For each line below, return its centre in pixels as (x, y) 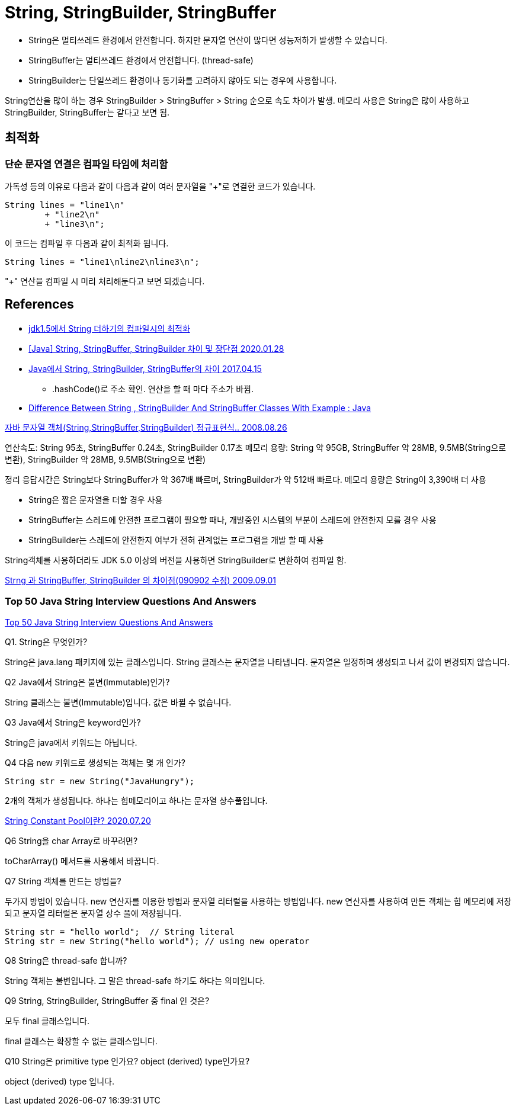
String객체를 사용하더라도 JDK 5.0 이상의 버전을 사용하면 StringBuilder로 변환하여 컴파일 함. (176, 560)
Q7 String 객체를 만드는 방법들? (63, 881)
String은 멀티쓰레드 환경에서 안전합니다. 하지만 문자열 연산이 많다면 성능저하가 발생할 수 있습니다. (208, 40)
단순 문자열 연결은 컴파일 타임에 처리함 (86, 164)
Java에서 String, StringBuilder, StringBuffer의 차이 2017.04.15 (145, 368)
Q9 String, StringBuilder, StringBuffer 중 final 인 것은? (107, 1000)
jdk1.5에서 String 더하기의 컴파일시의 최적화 (109, 328)
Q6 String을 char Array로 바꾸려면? (71, 840)
